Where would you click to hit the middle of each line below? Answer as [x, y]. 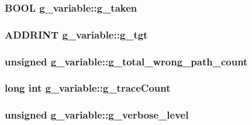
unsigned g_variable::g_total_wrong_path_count [126, 61]
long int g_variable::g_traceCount [88, 88]
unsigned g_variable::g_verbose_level [97, 115]
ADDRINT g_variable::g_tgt [76, 34]
